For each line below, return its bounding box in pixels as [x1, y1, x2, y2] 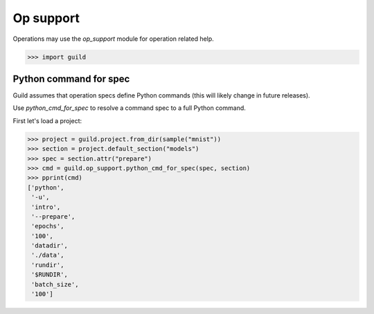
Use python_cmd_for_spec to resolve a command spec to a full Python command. [12, 104, 246, 112]
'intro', [31, 203, 61, 211]
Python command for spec [12, 73, 130, 84]
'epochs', [31, 222, 64, 230]
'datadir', [31, 242, 69, 250]
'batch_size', [31, 280, 79, 288]
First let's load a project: [12, 116, 82, 124]
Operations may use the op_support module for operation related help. [12, 35, 214, 43]
